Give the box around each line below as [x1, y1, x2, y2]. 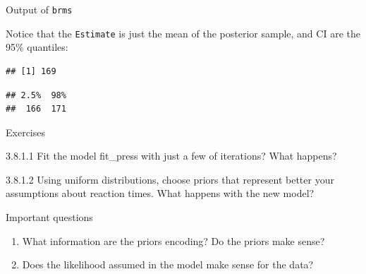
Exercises [6, 124, 45, 139]
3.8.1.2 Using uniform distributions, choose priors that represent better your [6, 172, 334, 186]
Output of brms [6, 2, 73, 16]
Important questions [6, 210, 93, 225]
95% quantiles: [6, 40, 68, 54]
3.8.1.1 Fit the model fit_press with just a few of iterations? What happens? [6, 148, 337, 163]
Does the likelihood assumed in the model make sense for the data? [22, 257, 314, 272]
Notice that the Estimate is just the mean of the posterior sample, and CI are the [6, 25, 360, 40]
